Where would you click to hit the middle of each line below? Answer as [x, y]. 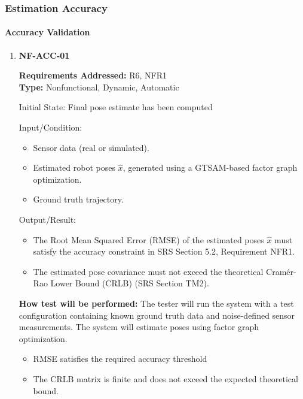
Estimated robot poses [74, 167]
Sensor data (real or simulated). [91, 147]
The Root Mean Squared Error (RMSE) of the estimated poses [149, 239]
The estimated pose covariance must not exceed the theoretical [148, 271]
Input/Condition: [51, 127]
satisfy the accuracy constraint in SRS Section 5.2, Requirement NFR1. [164, 251]
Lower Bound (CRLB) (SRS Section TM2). [130, 283]
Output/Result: [47, 219]
